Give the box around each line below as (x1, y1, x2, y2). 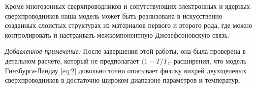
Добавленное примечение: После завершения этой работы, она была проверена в (5, 46, 246, 56)
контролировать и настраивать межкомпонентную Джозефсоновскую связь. (5, 29, 229, 40)
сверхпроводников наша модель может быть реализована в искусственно (5, 10, 223, 21)
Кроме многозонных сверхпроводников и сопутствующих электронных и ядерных (5, 1, 250, 11)
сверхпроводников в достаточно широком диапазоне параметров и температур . (5, 75, 240, 85)
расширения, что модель (173, 55, 247, 66)
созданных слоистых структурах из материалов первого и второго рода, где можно (5, 20, 253, 30)
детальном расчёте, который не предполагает (5, 55, 139, 66)
